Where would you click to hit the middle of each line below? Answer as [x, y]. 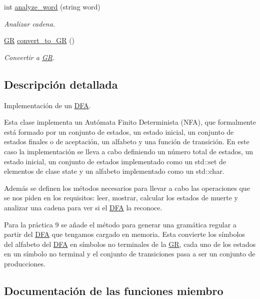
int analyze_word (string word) [52, 7]
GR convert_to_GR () [39, 40]
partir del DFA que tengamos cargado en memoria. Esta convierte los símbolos [124, 234]
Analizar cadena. [30, 23]
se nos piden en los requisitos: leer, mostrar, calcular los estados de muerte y [121, 198]
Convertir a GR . [29, 57]
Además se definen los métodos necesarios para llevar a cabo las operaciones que [127, 188]
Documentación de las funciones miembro [114, 290]
